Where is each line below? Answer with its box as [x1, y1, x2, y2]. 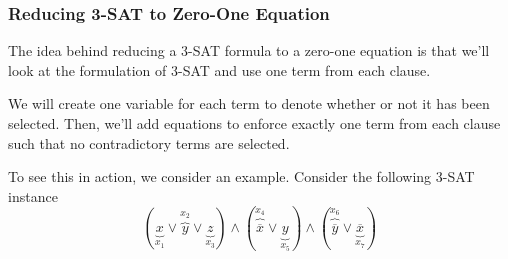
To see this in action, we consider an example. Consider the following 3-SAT [8, 166, 475, 187]
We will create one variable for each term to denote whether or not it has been [8, 93, 490, 114]
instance [8, 185, 58, 206]
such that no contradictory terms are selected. [8, 132, 290, 153]
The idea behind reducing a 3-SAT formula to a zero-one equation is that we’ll [8, 40, 490, 61]
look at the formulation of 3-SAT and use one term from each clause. [8, 59, 431, 80]
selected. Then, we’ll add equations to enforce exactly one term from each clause [8, 113, 501, 133]
